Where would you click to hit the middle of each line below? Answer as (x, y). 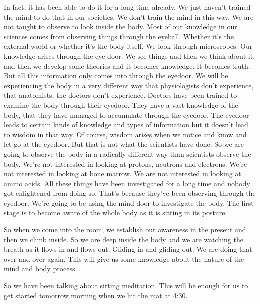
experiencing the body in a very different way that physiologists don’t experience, (129, 85)
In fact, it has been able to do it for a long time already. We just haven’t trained (127, 7)
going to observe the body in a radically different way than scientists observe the (128, 154)
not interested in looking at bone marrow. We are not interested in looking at (123, 174)
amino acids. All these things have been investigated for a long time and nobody (127, 183)
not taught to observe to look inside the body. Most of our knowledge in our (121, 26)
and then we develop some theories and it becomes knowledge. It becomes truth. (127, 65)
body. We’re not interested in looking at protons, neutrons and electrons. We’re (126, 164)
